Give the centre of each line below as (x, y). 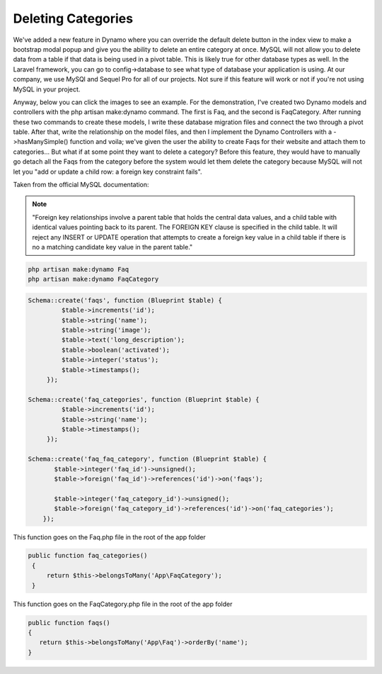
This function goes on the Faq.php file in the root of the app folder (110, 537)
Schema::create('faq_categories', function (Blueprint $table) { (144, 399)
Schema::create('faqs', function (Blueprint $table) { (125, 300)
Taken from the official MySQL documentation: (81, 185)
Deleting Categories (73, 18)
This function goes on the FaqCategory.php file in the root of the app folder (123, 604)
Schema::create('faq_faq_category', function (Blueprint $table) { (147, 459)
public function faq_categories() (88, 556)
